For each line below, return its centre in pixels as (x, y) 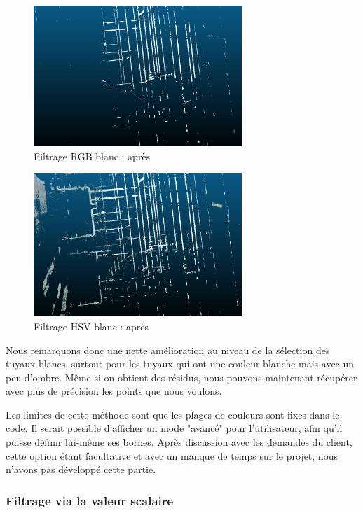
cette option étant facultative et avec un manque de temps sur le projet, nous (172, 455)
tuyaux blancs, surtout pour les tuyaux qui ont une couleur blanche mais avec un (180, 364)
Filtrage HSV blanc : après (91, 326)
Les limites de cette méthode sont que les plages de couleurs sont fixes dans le (173, 414)
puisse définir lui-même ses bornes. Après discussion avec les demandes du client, (179, 442)
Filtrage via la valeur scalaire (90, 500)
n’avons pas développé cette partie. (81, 469)
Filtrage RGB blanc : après (92, 156)
